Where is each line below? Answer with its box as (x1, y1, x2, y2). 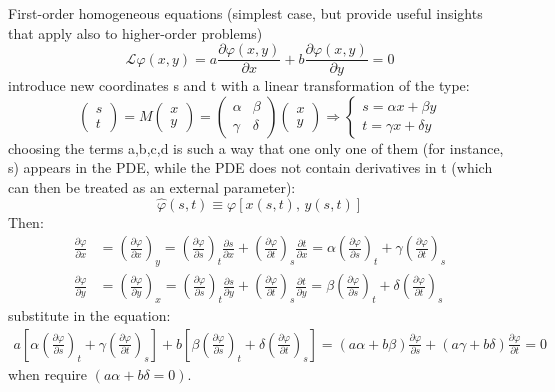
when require (8, 363, 88, 384)
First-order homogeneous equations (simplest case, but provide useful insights (8, 3, 483, 23)
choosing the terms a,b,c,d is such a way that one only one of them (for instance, (8, 137, 504, 158)
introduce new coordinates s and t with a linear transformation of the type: (8, 75, 470, 96)
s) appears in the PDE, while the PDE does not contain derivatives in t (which (8, 157, 493, 178)
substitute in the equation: (8, 305, 171, 326)
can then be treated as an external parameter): (8, 177, 296, 198)
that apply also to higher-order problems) (8, 22, 263, 43)
